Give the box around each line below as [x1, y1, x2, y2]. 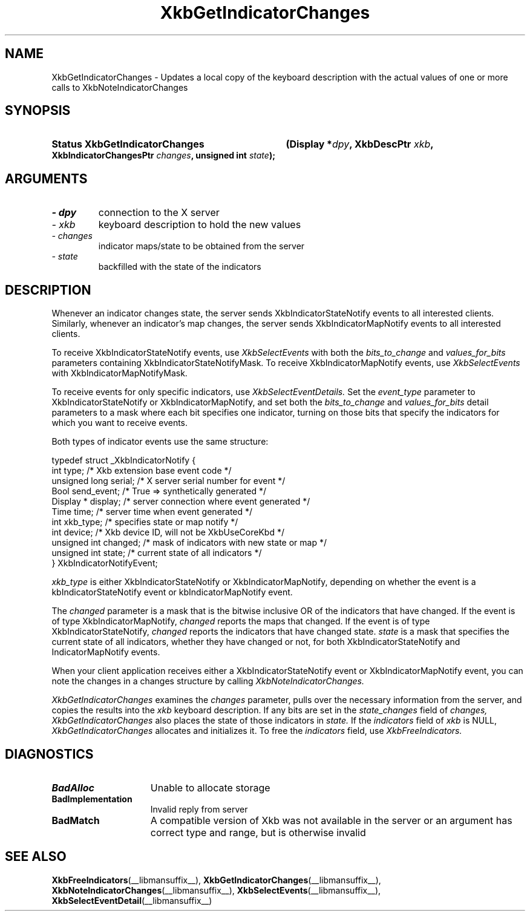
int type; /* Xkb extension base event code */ [51, 465, 232, 476]
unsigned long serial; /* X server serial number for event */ [51, 476, 286, 486]
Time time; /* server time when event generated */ [51, 506, 253, 517]
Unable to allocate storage [150, 781, 270, 794]
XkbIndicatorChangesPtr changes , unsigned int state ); [51, 150, 275, 161]
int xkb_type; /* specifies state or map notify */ [51, 517, 238, 528]
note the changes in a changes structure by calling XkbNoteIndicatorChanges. [51, 676, 364, 687]
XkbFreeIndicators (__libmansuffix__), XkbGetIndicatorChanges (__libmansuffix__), [51, 874, 381, 885]
